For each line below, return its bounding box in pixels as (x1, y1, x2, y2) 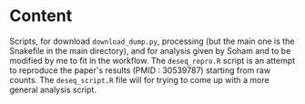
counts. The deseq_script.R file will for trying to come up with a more (9, 74, 270, 85)
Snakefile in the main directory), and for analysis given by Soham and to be (9, 45, 291, 56)
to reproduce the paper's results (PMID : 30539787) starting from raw (9, 65, 271, 76)
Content (9, 5, 73, 26)
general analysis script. (9, 84, 97, 95)
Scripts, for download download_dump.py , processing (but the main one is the (9, 36, 295, 47)
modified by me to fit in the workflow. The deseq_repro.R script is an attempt (9, 55, 296, 66)
